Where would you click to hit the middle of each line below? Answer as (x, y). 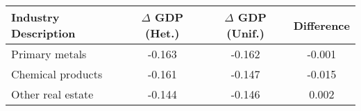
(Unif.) (245, 33)
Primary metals (49, 54)
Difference (321, 25)
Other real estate (52, 94)
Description (43, 33)
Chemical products (57, 74)
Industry (35, 17)
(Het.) (162, 33)
